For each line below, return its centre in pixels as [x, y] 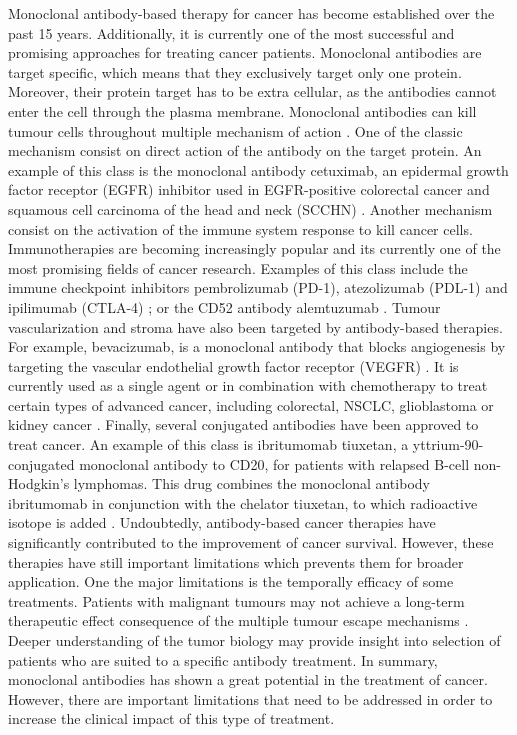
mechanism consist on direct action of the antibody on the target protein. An [245, 150]
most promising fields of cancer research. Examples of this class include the [238, 267]
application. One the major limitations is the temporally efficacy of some [231, 581]
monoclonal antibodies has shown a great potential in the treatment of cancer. [248, 679]
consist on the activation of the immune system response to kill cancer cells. [240, 228]
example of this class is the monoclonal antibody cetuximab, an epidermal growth [258, 169]
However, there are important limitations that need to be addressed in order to [250, 698]
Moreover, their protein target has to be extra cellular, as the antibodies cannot [252, 91]
